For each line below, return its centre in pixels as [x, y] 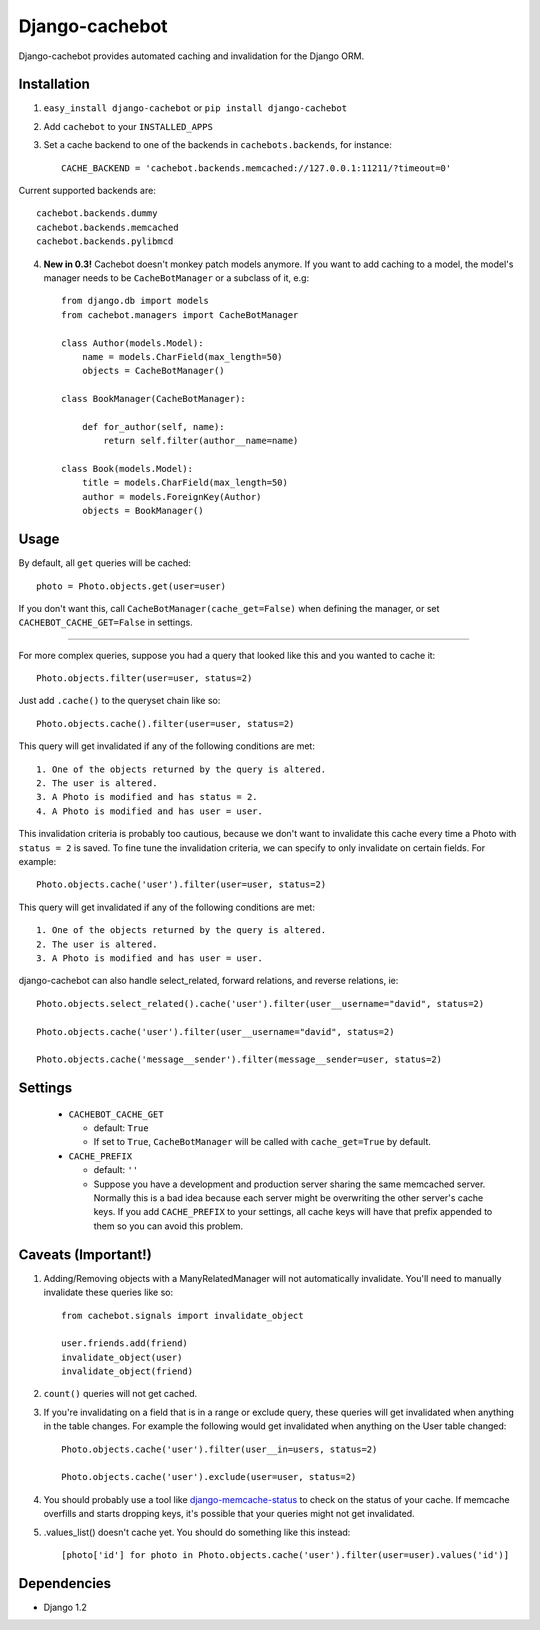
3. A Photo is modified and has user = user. [150, 958]
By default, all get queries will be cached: [105, 563]
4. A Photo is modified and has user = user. [150, 811]
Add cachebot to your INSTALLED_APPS [128, 126]
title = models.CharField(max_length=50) [185, 483]
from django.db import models [135, 301]
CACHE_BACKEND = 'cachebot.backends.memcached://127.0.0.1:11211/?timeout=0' [256, 168]
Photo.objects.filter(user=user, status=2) [144, 678]
